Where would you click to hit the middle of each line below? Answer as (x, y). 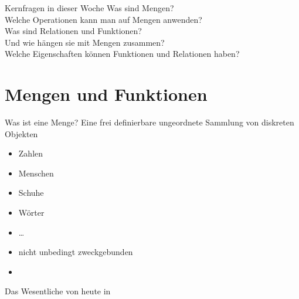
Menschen (36, 173)
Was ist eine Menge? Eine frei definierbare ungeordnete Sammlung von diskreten (149, 122)
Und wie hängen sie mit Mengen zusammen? (85, 42)
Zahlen (31, 153)
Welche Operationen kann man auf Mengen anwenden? (103, 19)
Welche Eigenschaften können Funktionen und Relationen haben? (122, 54)
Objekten (21, 133)
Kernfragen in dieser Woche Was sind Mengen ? (89, 8)
